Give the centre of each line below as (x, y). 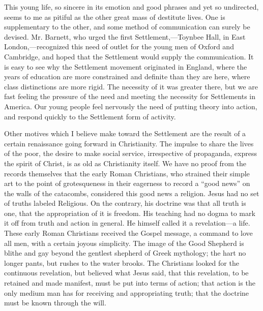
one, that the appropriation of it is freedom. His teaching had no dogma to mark (130, 213)
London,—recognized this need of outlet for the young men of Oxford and (119, 46)
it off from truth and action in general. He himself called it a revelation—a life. (127, 223)
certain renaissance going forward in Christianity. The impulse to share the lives (129, 143)
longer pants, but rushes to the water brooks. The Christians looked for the (122, 262)
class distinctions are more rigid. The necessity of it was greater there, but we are (131, 86)
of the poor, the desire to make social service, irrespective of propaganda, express (130, 153)
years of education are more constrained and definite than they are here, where (127, 76)
